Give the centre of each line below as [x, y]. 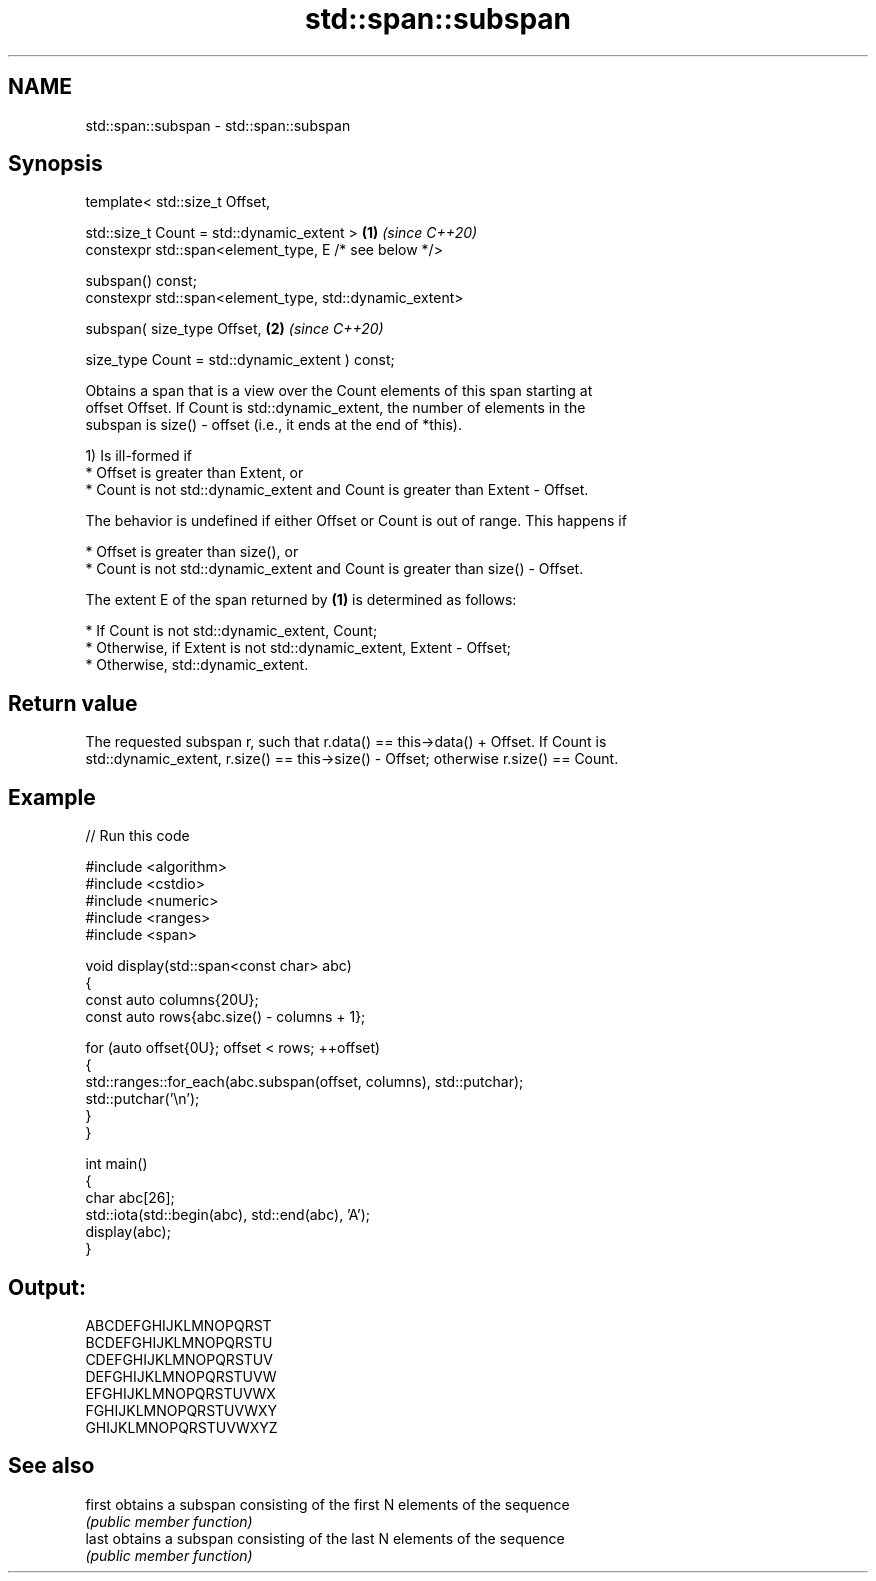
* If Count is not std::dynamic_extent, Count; [231, 631]
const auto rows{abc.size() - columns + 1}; [225, 1017]
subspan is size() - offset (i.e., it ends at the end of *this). [274, 425]
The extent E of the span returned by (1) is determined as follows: [301, 600]
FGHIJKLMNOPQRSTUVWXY [181, 1410]
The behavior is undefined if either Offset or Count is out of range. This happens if [356, 521]
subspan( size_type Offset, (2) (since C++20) [234, 329]
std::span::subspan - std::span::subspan [218, 125]
